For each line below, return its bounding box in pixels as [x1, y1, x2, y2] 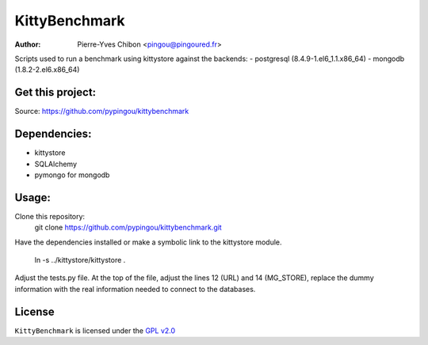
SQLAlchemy [34, 159, 78, 169]
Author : [14, 40, 41, 49]
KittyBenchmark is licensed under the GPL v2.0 [14, 325, 176, 336]
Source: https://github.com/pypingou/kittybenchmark [14, 107, 189, 116]
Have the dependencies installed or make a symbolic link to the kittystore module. [14, 237, 282, 247]
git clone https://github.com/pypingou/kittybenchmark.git [34, 222, 222, 233]
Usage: [14, 191, 52, 204]
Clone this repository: [14, 211, 86, 221]
